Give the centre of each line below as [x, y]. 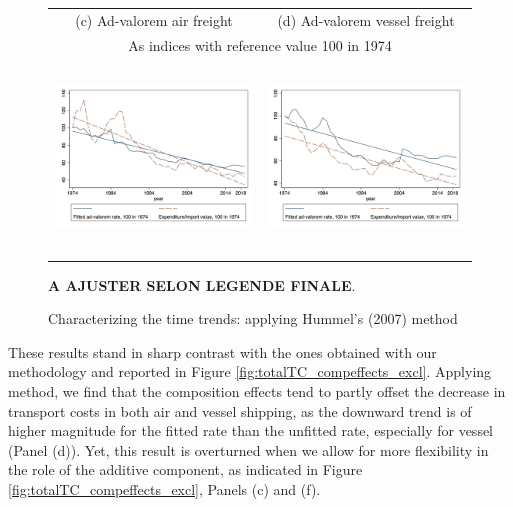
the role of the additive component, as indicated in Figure [185, 469]
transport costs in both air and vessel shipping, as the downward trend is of [240, 410]
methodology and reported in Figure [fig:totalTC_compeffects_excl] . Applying [250, 371]
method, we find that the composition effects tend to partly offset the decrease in [257, 390]
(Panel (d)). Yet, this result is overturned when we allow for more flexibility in [248, 449]
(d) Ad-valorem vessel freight [366, 19]
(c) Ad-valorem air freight [154, 19]
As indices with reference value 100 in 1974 [260, 44]
